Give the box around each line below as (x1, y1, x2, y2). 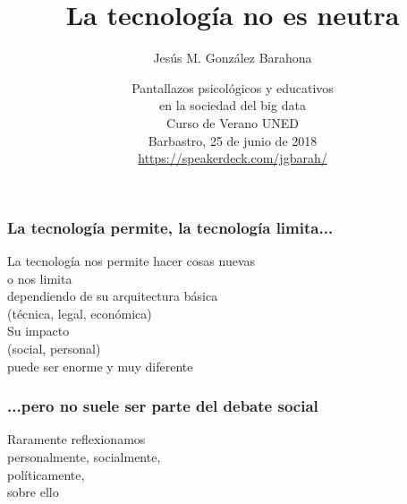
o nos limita (7, 269, 72, 287)
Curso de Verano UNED (166, 113, 299, 132)
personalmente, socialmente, (7, 447, 161, 466)
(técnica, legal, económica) (7, 303, 152, 322)
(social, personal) (7, 338, 101, 357)
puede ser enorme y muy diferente (7, 356, 193, 375)
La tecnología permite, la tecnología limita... (7, 216, 334, 238)
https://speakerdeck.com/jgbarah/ (138, 149, 327, 167)
